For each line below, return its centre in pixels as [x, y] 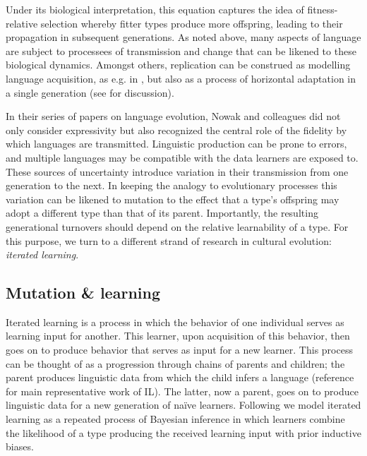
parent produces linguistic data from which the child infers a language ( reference [180, 377]
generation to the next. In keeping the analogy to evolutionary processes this [172, 185]
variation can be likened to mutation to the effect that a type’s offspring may [173, 199]
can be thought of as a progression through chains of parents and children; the [175, 363]
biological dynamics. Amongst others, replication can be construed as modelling [178, 65]
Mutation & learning [83, 293]
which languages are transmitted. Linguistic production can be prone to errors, [176, 144]
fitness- [323, 9]
